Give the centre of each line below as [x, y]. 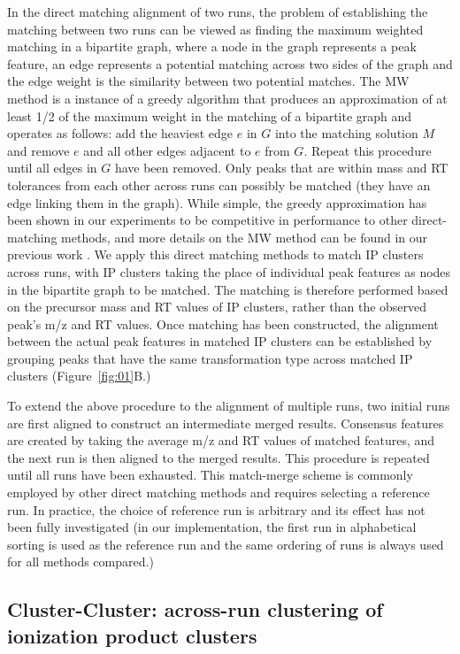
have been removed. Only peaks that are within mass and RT [281, 168]
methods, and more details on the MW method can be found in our [245, 237]
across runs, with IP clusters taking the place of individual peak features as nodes [229, 271]
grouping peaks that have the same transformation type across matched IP [210, 358]
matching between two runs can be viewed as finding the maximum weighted [215, 29]
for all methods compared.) [80, 562]
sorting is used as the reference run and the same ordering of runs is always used [226, 544]
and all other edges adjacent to [167, 150]
